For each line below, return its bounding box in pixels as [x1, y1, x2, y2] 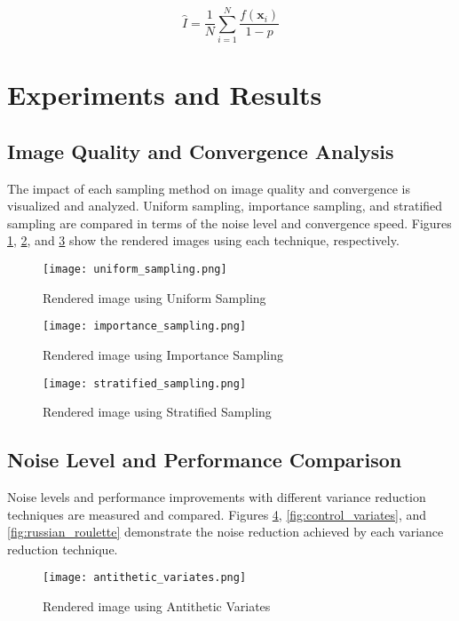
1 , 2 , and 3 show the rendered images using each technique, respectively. [7, 231, 400, 250]
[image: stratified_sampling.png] [43, 377, 247, 390]
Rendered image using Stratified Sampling [43, 402, 272, 421]
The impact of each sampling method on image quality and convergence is [7, 179, 410, 197]
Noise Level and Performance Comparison [7, 446, 402, 474]
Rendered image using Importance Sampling [43, 345, 284, 363]
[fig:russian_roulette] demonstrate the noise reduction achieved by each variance [7, 522, 444, 541]
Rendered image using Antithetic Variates [43, 597, 271, 616]
